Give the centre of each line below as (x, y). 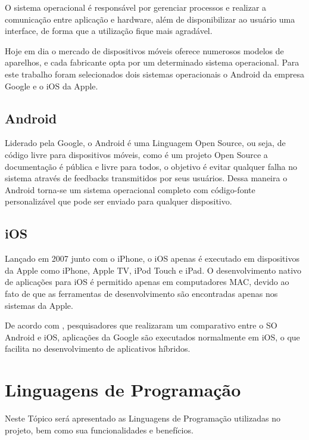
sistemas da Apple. (39, 305)
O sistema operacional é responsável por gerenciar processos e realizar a (136, 7)
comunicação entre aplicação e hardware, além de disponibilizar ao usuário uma (150, 19)
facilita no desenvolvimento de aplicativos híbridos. (98, 348)
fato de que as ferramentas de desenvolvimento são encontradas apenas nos (141, 293)
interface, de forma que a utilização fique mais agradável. (109, 31)
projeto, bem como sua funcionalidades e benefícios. (99, 430)
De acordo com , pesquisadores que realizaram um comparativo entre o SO (141, 325)
